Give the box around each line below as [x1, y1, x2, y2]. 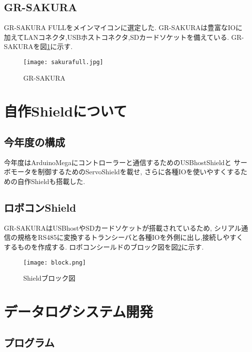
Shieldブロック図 [23, 273, 76, 283]
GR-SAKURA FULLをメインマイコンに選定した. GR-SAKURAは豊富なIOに [4, 22, 243, 33]
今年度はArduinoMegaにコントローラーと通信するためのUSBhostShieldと [4, 157, 232, 167]
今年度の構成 [4, 134, 65, 149]
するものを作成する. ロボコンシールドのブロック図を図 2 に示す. [4, 241, 204, 251]
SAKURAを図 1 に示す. [4, 41, 73, 51]
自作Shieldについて [4, 101, 127, 121]
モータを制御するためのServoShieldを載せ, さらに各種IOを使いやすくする [10, 167, 241, 177]
